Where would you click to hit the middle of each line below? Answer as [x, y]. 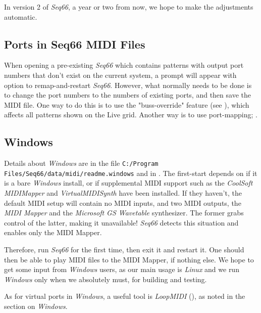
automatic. [21, 16]
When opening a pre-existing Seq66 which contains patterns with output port [124, 65]
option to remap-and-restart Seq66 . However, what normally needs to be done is [128, 85]
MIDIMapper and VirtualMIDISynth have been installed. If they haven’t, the [123, 193]
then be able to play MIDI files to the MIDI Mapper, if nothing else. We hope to [129, 259]
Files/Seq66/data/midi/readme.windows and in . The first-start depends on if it [131, 173]
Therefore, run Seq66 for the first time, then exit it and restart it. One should [124, 250]
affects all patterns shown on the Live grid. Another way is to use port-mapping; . [131, 115]
